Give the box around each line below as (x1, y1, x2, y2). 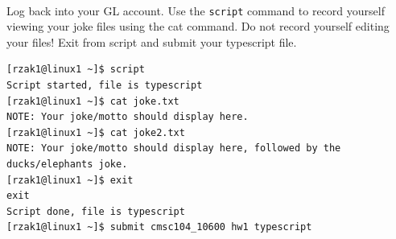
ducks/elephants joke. (6, 159, 128, 170)
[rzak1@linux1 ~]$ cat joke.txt (6, 95, 179, 107)
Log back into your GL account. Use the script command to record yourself (6, 2, 385, 19)
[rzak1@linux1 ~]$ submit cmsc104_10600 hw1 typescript (6, 221, 312, 233)
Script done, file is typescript (6, 205, 185, 217)
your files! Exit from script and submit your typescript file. (6, 33, 297, 50)
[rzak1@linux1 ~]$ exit (6, 174, 134, 186)
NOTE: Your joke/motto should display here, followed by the (6, 142, 341, 155)
